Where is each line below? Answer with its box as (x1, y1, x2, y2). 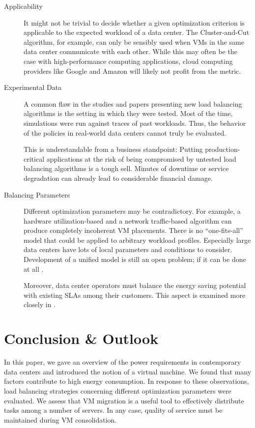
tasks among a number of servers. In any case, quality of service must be (4, 405, 223, 415)
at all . (24, 263, 44, 274)
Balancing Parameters (4, 189, 70, 200)
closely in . (24, 299, 56, 310)
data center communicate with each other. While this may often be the (24, 46, 237, 57)
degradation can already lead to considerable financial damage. (24, 172, 213, 183)
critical (24, 153, 45, 164)
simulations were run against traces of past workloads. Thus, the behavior (24, 117, 246, 128)
